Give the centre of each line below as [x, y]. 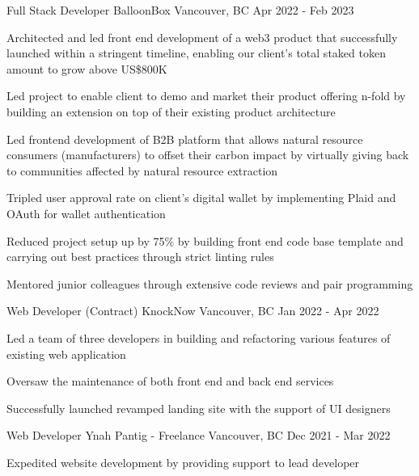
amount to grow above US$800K [87, 68]
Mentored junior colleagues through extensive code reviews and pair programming [210, 283]
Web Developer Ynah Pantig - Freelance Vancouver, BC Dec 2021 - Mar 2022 [199, 435]
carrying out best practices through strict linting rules [140, 257]
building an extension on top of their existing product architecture [171, 111]
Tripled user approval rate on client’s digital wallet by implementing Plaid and [201, 198]
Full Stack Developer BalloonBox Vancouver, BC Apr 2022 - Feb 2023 [180, 10]
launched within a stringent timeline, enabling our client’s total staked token [196, 53]
